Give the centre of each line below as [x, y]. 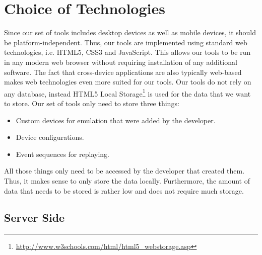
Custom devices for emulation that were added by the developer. [116, 120]
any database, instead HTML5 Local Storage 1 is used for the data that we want [127, 93]
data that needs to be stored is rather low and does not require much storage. [124, 190]
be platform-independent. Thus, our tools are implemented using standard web [126, 42]
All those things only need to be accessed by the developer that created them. [124, 171]
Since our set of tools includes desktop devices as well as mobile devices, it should [130, 32]
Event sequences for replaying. [62, 154]
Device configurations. [50, 137]
